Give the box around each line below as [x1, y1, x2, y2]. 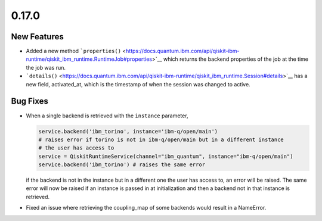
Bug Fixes [11, 96, 49, 107]
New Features [11, 32, 64, 42]
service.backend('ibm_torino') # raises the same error [38, 161, 206, 168]
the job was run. [26, 64, 66, 71]
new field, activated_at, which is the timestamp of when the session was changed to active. [26, 80, 250, 88]
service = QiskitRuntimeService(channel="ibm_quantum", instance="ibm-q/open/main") [38, 152, 293, 160]
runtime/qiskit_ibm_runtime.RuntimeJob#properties [26, 55, 152, 63]
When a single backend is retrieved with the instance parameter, [26, 112, 188, 119]
